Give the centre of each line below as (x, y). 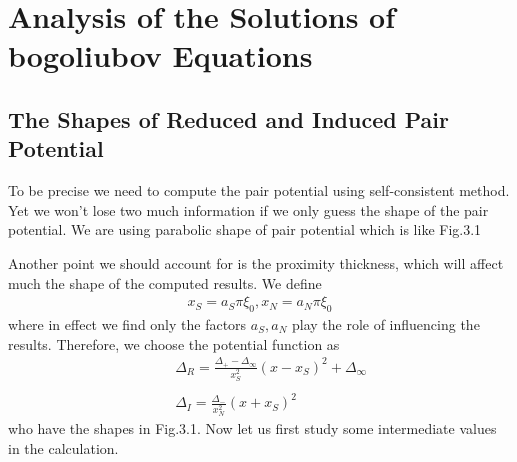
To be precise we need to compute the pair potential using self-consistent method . (259, 190)
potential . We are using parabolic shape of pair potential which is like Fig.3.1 (245, 229)
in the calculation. (63, 447)
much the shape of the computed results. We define (165, 282)
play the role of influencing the (385, 323)
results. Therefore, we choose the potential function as (174, 343)
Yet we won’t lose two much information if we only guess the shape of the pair (248, 209)
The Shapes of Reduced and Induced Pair (228, 118)
